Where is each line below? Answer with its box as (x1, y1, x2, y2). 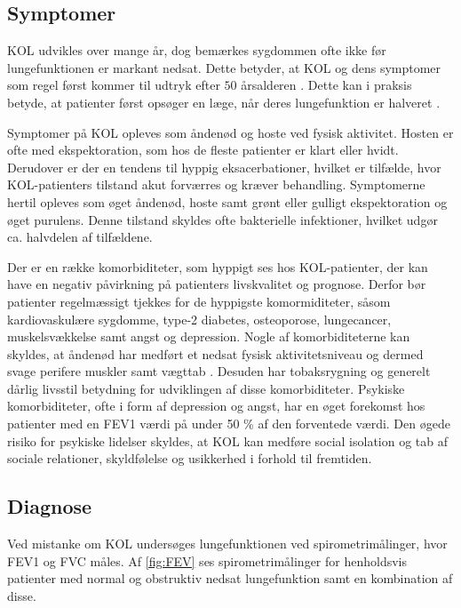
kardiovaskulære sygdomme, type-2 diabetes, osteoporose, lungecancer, (7, 309, 392, 328)
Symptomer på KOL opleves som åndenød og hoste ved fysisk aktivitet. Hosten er (7, 123, 454, 141)
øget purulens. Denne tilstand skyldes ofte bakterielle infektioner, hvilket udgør (7, 210, 438, 228)
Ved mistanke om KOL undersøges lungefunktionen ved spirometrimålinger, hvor (7, 534, 448, 553)
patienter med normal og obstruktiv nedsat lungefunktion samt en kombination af (7, 569, 453, 588)
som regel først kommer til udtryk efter (7, 76, 220, 94)
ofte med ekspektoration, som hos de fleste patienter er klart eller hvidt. (7, 140, 399, 159)
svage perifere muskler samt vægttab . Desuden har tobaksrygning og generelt (7, 362, 431, 380)
